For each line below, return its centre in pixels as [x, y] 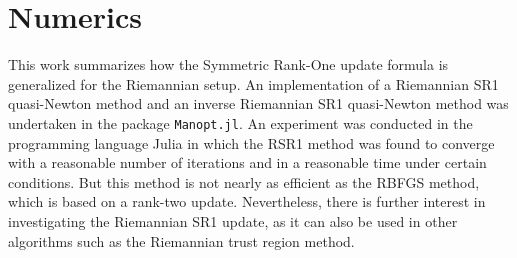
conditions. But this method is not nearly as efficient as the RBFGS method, [244, 181]
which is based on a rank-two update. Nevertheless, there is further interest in [247, 201]
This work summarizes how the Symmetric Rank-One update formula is [228, 64]
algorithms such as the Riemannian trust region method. [181, 240]
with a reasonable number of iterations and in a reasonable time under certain [247, 162]
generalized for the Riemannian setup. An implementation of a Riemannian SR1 [253, 83]
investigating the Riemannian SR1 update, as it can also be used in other [233, 220]
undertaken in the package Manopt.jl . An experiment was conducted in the [240, 122]
